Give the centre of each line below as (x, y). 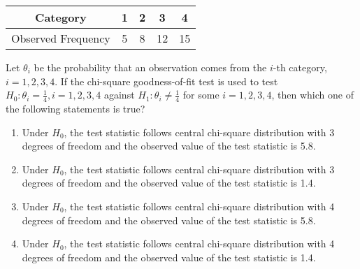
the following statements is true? (75, 109)
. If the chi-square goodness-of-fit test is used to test (166, 81)
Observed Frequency (61, 38)
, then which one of (312, 95)
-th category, (300, 67)
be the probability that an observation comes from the (150, 67)
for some (201, 95)
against (119, 95)
